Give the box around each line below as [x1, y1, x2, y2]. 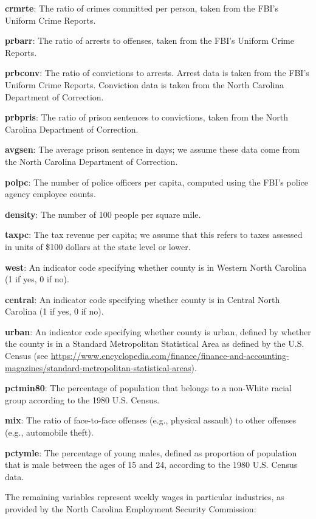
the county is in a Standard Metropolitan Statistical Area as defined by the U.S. [5, 337, 304, 350]
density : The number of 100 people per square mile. [5, 207, 201, 220]
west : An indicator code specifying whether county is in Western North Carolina [5, 260, 307, 273]
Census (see [5, 349, 48, 362]
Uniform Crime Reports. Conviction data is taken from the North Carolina [5, 78, 284, 91]
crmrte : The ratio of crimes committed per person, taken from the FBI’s [5, 2, 278, 14]
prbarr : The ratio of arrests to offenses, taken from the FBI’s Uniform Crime [5, 34, 294, 47]
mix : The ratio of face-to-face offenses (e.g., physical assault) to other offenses [5, 414, 297, 427]
